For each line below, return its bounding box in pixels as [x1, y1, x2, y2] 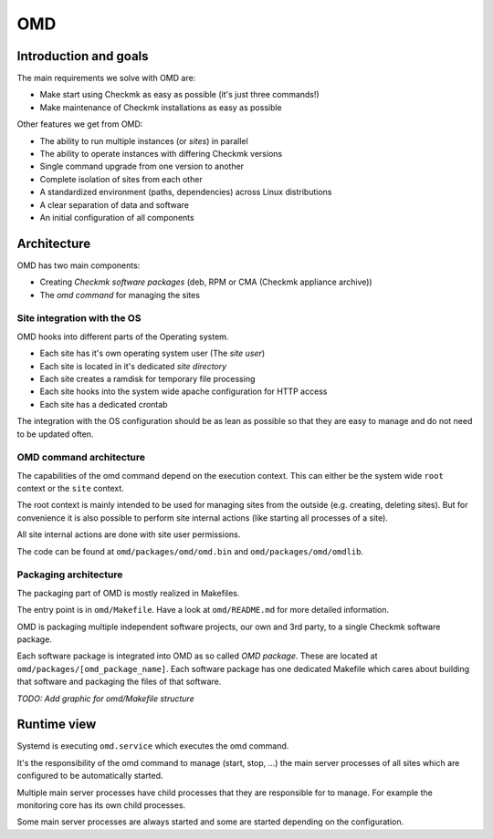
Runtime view [16, 717, 97, 732]
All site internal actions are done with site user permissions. [16, 529, 241, 540]
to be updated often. [16, 429, 94, 440]
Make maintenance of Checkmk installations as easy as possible [39, 101, 282, 113]
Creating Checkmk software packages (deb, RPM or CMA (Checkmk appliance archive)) [39, 276, 373, 287]
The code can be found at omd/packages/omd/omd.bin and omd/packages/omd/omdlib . [16, 545, 364, 556]
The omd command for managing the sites [39, 289, 201, 300]
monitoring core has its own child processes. [16, 799, 186, 811]
